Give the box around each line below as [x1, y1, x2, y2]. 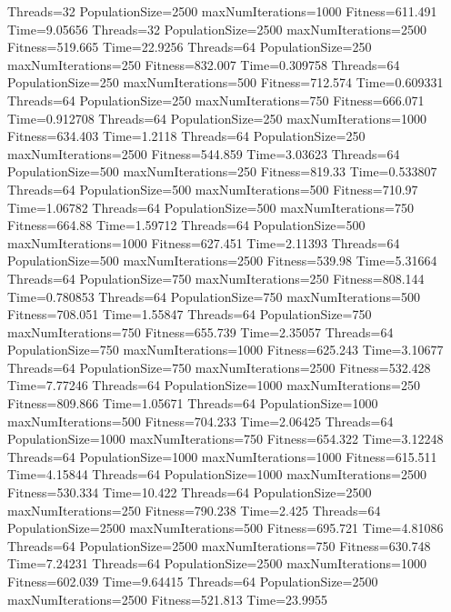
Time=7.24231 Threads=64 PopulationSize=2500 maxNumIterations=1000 [7, 554, 426, 573]
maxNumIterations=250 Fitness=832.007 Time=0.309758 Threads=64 [7, 55, 400, 74]
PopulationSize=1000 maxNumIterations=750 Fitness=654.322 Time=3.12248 [7, 429, 444, 448]
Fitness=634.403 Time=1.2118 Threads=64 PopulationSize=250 [7, 126, 366, 145]
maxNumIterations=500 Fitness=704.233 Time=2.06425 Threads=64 [7, 411, 394, 430]
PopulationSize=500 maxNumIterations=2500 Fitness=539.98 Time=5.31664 [7, 251, 437, 270]
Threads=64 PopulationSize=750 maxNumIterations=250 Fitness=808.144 [7, 268, 425, 287]
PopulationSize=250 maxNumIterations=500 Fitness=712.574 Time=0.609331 [7, 73, 444, 92]
